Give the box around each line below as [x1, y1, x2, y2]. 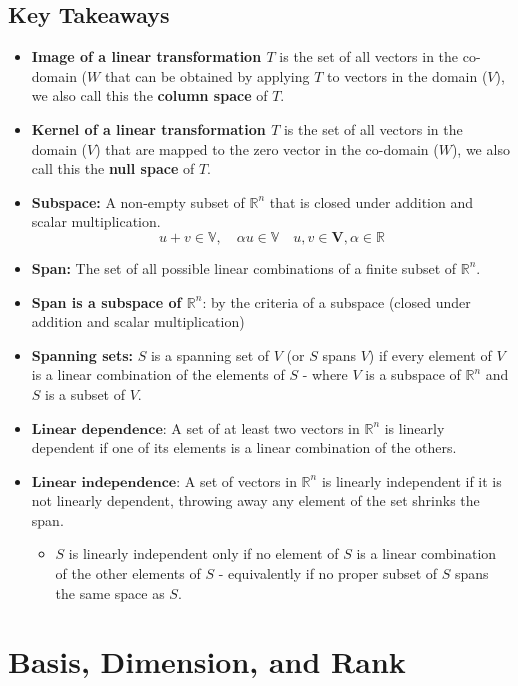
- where [302, 364, 348, 385]
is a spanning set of [150, 344, 270, 365]
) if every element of [368, 344, 492, 365]
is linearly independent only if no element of [68, 543, 339, 564]
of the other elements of [55, 563, 201, 584]
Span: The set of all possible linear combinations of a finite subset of [31, 257, 457, 278]
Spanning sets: [31, 344, 134, 365]
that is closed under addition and [269, 191, 473, 212]
